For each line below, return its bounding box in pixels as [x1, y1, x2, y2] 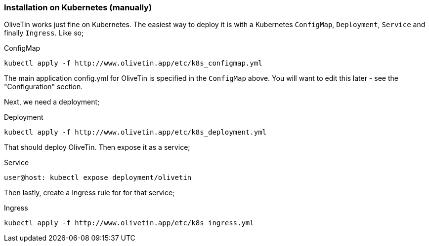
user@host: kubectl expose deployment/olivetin [4, 174, 192, 182]
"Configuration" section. [4, 82, 83, 91]
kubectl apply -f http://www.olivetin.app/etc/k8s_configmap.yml [4, 59, 262, 68]
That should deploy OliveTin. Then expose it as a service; [4, 143, 190, 152]
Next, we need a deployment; [4, 98, 100, 106]
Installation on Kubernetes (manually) [4, 2, 152, 12]
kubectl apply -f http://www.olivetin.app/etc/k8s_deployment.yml [4, 128, 267, 137]
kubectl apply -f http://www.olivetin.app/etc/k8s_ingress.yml [4, 219, 254, 227]
